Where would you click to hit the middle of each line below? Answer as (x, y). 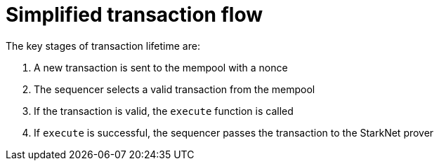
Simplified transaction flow (134, 15)
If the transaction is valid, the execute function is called (164, 111)
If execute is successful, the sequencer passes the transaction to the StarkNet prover (234, 132)
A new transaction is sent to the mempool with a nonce (161, 67)
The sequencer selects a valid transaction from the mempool (175, 89)
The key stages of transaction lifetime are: (103, 46)
